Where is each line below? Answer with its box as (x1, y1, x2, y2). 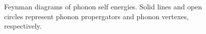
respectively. (4, 21, 42, 31)
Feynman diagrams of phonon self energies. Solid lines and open (4, 1, 202, 11)
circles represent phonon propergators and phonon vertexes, (4, 11, 189, 21)
